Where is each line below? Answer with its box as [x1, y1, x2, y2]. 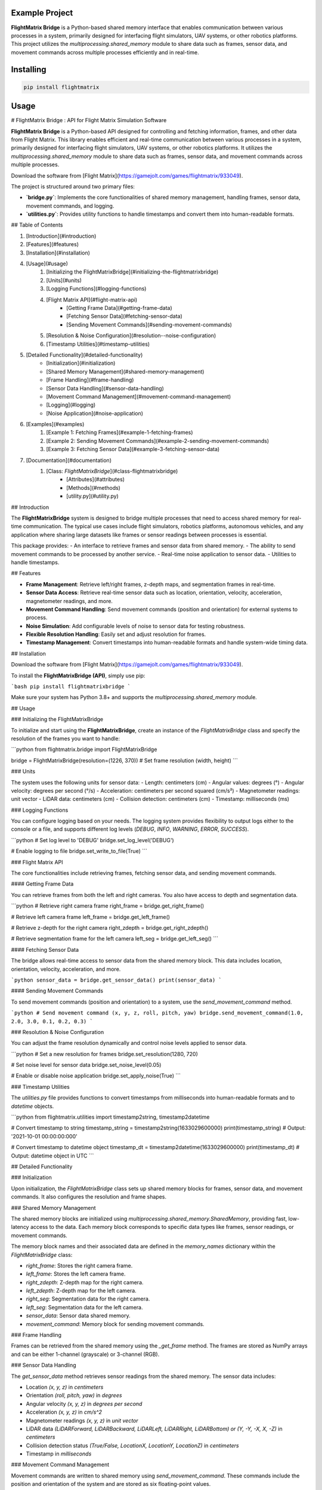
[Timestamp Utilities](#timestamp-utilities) [46, 340, 150, 347]
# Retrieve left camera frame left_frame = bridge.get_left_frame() [11, 913, 170, 920]
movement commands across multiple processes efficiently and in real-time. [11, 48, 199, 56]
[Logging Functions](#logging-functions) [46, 285, 147, 292]
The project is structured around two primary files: [11, 182, 135, 190]
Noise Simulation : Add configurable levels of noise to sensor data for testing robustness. [26, 622, 246, 629]
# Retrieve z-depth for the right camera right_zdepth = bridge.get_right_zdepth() [11, 924, 209, 931]
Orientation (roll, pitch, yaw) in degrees [26, 1392, 122, 1399]
